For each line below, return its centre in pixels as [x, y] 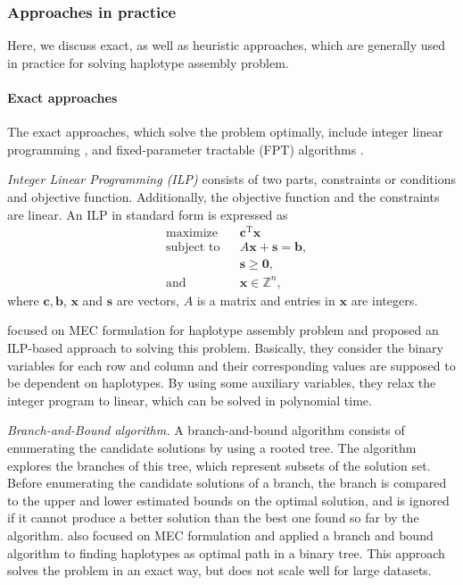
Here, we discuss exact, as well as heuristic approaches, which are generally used [227, 45]
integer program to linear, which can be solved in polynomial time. [190, 400]
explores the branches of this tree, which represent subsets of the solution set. [219, 465]
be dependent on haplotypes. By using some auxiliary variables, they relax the [222, 383]
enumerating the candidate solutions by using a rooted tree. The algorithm [212, 448]
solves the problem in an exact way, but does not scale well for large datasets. [219, 570]
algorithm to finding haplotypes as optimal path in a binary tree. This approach [226, 552]
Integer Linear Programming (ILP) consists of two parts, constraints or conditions [231, 179]
